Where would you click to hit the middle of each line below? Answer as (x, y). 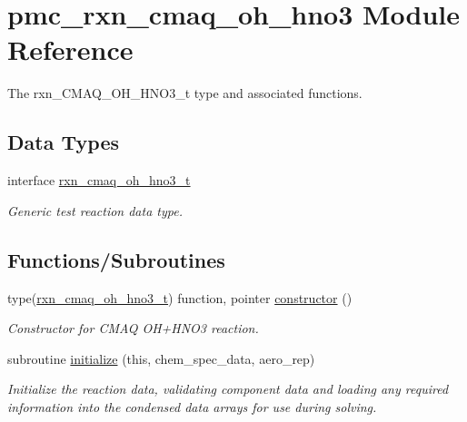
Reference (70, 49)
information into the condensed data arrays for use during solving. (192, 406)
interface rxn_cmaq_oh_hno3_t (99, 180)
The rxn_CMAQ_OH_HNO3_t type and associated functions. (185, 93)
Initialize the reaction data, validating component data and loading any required (228, 389)
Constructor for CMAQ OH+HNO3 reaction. (133, 328)
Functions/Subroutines (116, 259)
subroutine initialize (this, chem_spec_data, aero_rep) (161, 358)
